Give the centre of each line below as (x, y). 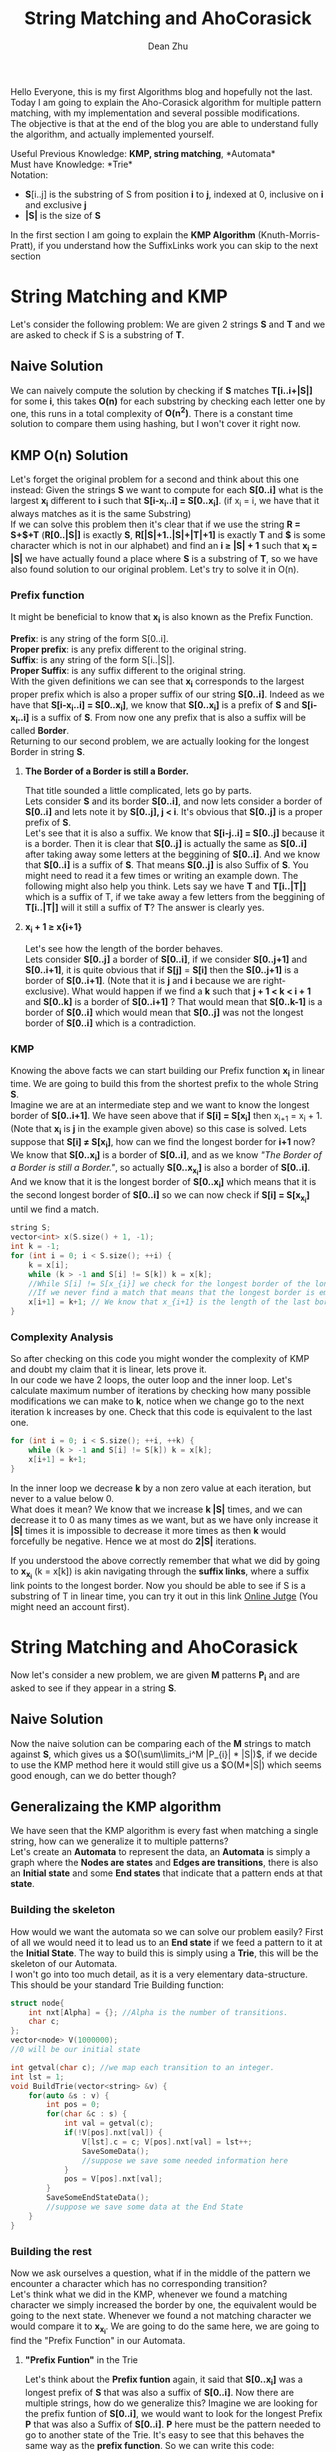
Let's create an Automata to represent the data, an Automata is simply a (160, 1852)
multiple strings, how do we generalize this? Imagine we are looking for (171, 2403)
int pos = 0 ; (73, 2105)
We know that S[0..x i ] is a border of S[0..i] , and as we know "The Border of (166, 1155)
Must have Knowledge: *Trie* (71, 164)
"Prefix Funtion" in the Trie (81, 2360)
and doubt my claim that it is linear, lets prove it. (108, 1369)
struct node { (37, 2003)
